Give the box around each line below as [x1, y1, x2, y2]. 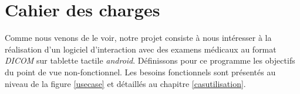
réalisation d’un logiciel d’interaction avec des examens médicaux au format [5, 43, 277, 55]
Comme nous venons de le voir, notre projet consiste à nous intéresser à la [5, 32, 272, 44]
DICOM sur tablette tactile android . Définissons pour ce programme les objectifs [5, 54, 295, 67]
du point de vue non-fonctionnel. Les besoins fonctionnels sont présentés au [5, 65, 276, 78]
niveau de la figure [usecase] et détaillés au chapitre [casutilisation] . [5, 77, 246, 89]
